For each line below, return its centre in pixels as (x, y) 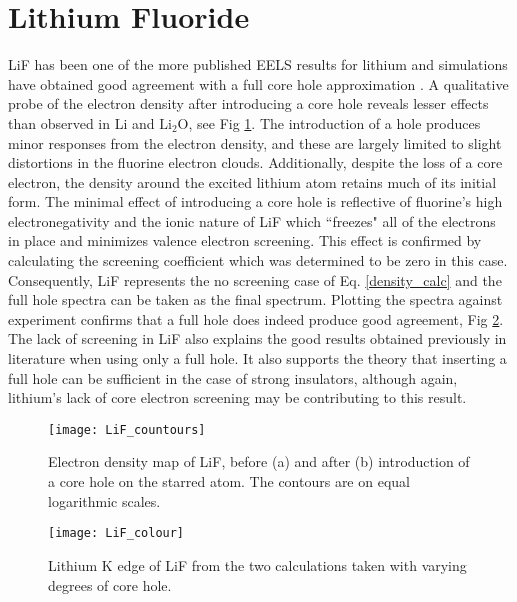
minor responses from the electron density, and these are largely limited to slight (255, 142)
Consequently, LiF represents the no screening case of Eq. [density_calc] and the (255, 279)
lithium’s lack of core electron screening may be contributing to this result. (237, 397)
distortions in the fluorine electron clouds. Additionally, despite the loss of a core (255, 162)
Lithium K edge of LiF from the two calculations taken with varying (257, 564)
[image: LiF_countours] (127, 429)
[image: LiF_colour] (116, 533)
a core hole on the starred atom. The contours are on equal (229, 481)
